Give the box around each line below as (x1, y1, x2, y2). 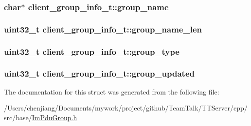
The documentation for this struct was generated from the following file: (4, 86, 219, 96)
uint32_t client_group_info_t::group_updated (4, 67, 195, 79)
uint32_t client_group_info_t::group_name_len (4, 23, 202, 35)
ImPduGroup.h (32, 112, 77, 122)
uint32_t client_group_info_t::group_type (4, 45, 179, 57)
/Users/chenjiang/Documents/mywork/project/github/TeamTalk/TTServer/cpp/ (4, 103, 248, 113)
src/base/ (4, 112, 32, 122)
